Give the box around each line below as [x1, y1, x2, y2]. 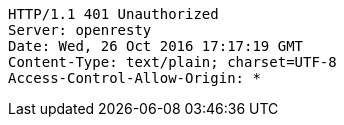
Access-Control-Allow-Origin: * [8, 70, 261, 86]
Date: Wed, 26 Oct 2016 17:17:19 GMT [8, 38, 304, 54]
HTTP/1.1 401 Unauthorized [8, 6, 219, 22]
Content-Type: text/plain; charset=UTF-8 [8, 54, 337, 70]
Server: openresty [8, 22, 152, 38]
